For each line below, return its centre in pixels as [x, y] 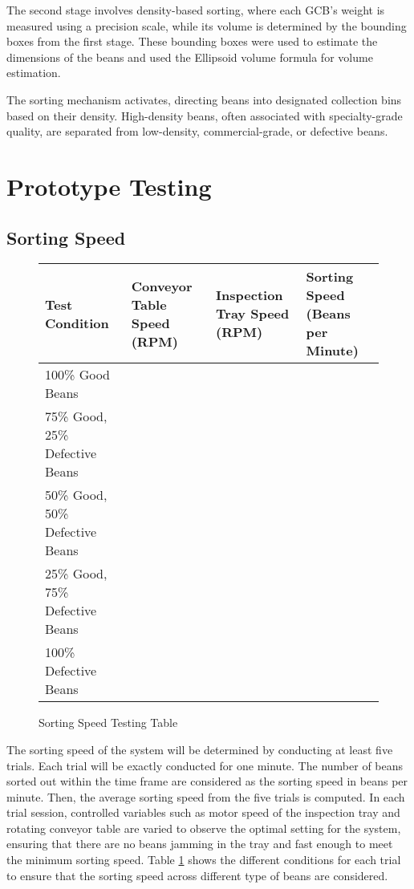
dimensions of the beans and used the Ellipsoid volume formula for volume [190, 57]
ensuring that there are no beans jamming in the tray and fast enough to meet [200, 844]
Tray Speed [253, 314]
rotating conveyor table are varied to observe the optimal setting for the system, [204, 828]
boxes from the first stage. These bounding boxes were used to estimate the [192, 41]
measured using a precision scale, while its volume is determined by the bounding [207, 25]
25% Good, [76, 574]
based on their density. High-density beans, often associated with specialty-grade [205, 115]
